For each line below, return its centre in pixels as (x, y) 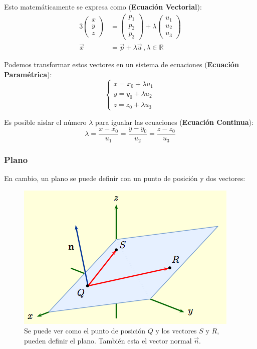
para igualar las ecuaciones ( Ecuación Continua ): (174, 122)
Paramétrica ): (28, 74)
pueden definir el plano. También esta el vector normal (108, 340)
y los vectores (176, 331)
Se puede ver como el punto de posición (85, 331)
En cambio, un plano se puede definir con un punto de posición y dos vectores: (125, 178)
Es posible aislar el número (45, 122)
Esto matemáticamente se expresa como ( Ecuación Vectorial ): (103, 7)
